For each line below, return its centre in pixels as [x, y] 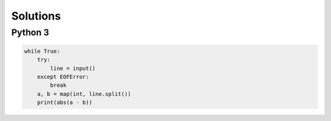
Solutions [36, 16]
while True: [42, 51]
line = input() [73, 68]
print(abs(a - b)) [65, 103]
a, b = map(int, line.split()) [84, 94]
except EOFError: [63, 77]
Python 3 [30, 32]
